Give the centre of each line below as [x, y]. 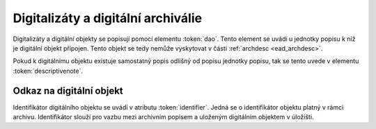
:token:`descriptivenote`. [48, 71]
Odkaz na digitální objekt [68, 91]
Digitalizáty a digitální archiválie [107, 18]
